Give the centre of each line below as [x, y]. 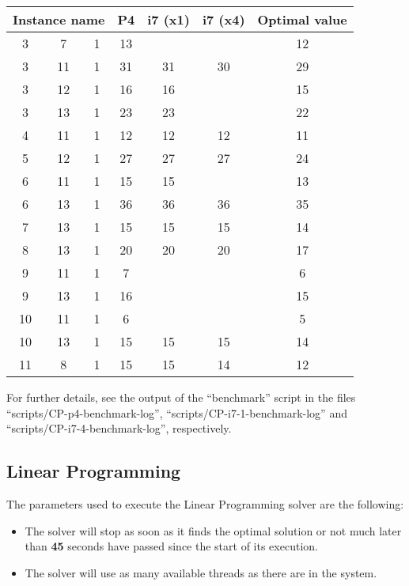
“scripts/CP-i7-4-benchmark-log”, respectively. [119, 428]
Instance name [59, 19]
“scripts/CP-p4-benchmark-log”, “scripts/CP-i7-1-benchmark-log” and [177, 412]
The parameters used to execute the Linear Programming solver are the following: [205, 503]
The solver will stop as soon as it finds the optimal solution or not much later [213, 530]
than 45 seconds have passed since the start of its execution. [171, 546]
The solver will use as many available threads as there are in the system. [201, 572]
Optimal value [302, 19]
